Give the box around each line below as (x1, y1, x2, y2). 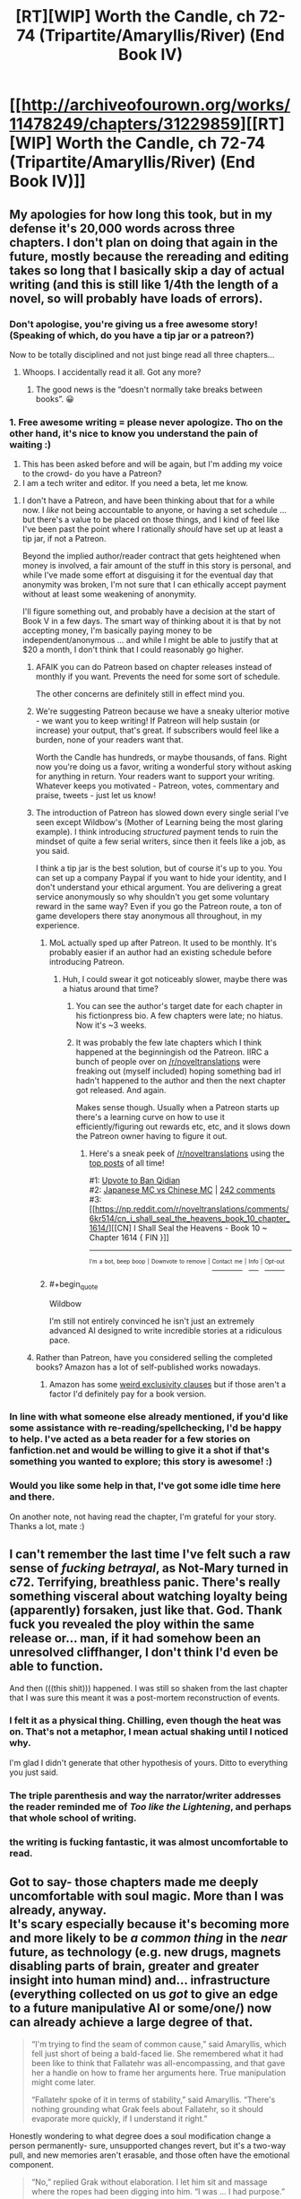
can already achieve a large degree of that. (9, 2015, 254, 2030)
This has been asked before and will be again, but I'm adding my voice (21, 459, 283, 470)
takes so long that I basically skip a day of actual (9, 263, 285, 278)
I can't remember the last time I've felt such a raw (9, 1547, 291, 1562)
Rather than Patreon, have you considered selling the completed (35, 1352, 273, 1362)
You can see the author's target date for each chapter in (75, 1001, 283, 1012)
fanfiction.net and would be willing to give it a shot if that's (9, 1444, 271, 1456)
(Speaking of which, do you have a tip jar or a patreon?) (9, 329, 254, 342)
